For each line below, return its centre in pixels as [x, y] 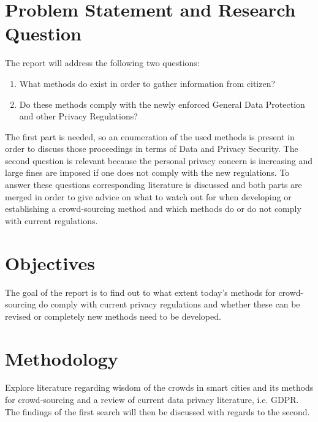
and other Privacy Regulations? [78, 116]
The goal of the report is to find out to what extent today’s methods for [140, 292]
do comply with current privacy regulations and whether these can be [169, 304]
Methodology [62, 358]
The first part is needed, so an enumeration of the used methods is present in [150, 136]
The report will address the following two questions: [102, 63]
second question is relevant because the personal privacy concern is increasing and [159, 160]
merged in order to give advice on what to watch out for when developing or [148, 196]
